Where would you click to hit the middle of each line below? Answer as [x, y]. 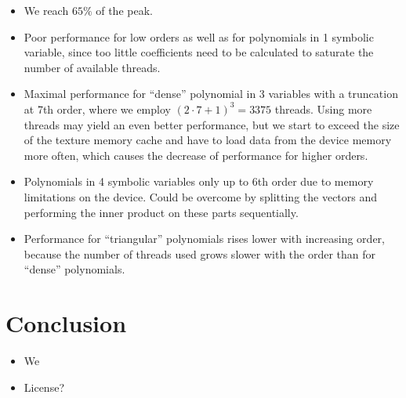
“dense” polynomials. [74, 269]
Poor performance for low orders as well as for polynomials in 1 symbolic [199, 36]
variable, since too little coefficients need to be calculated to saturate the [199, 52]
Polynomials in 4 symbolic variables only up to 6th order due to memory [199, 181]
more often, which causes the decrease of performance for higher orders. [196, 155]
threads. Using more [323, 109]
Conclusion [66, 323]
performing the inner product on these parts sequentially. [161, 212]
